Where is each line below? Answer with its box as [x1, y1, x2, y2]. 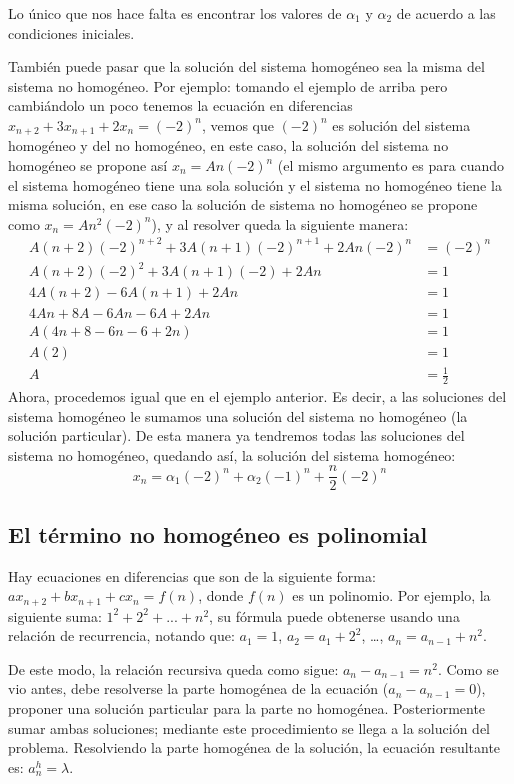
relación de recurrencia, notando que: [8, 625, 235, 646]
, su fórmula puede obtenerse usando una [209, 605, 460, 626]
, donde [198, 585, 244, 606]
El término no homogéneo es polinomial [8, 518, 428, 549]
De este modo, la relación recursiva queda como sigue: [8, 658, 339, 679]
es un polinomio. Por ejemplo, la [292, 585, 491, 606]
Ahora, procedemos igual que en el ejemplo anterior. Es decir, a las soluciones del [8, 385, 507, 406]
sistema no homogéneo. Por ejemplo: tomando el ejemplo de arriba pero [8, 75, 448, 96]
